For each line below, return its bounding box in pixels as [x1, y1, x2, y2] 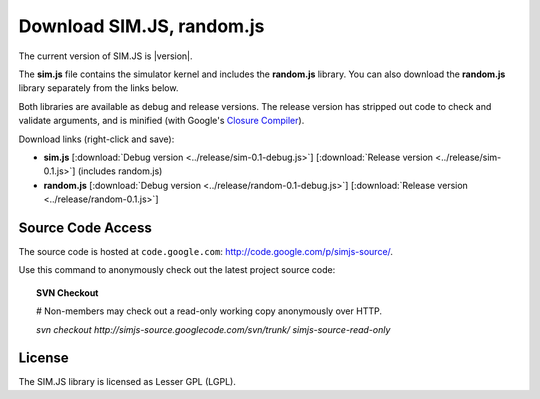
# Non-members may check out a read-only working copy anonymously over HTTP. [36, 305, 382, 317]
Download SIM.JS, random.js [18, 15, 265, 37]
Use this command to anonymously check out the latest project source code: [18, 264, 336, 276]
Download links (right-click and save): [18, 133, 175, 145]
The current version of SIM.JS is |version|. [18, 50, 194, 62]
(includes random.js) [77, 165, 163, 177]
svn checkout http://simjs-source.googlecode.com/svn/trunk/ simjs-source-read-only [36, 323, 391, 335]
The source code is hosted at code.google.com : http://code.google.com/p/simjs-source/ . [18, 245, 394, 257]
